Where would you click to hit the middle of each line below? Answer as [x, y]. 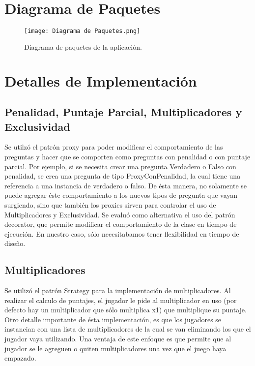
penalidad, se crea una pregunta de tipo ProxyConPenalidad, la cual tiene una [123, 176]
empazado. [20, 358]
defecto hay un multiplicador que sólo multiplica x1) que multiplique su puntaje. [126, 310]
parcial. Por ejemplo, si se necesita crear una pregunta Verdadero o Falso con [120, 166]
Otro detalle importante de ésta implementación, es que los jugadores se [113, 319]
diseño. [15, 243]
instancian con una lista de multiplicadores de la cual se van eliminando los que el [128, 329]
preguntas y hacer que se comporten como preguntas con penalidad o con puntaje [127, 156]
